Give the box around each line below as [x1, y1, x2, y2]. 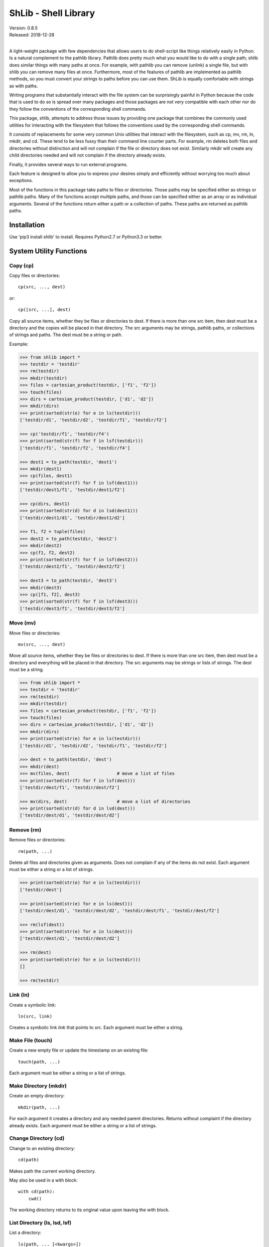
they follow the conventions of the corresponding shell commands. [9, 106, 146, 112]
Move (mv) [9, 620, 36, 626]
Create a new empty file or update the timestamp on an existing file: [9, 1047, 149, 1053]
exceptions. [9, 178, 33, 184]
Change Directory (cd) [9, 1135, 65, 1142]
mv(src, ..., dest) [18, 641, 66, 647]
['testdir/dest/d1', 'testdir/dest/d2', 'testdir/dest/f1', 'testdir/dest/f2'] [19, 908, 220, 913]
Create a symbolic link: [9, 1002, 56, 1008]
